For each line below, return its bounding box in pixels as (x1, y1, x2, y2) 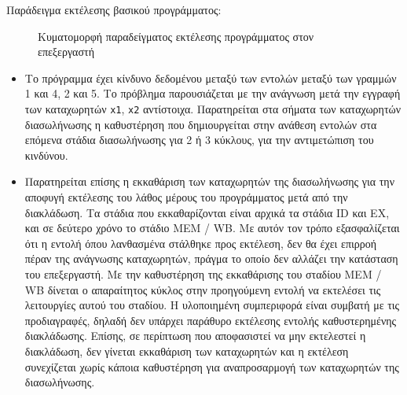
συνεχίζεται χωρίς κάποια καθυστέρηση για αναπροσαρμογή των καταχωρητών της (24, 358, 399, 375)
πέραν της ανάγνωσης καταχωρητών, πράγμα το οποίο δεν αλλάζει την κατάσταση (24, 250, 398, 267)
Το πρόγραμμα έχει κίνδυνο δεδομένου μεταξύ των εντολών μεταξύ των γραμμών (24, 69, 397, 86)
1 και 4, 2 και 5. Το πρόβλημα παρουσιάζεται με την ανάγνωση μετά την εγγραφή (24, 85, 401, 102)
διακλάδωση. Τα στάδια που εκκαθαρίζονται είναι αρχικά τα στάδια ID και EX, (24, 204, 390, 220)
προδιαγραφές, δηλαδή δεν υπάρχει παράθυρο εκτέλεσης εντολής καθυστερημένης (24, 312, 397, 328)
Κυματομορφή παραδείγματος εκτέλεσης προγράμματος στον (38, 28, 314, 44)
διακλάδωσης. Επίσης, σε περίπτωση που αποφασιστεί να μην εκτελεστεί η (24, 327, 366, 344)
